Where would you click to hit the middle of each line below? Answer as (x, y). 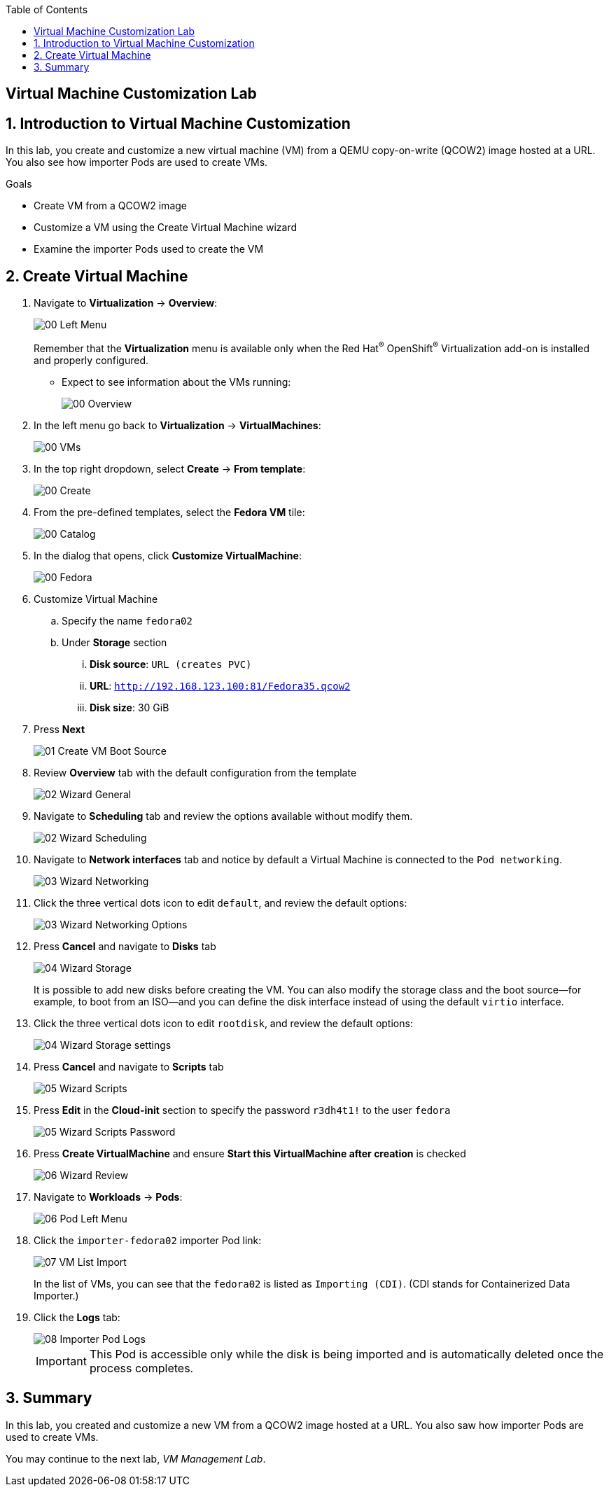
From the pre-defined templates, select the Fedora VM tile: (169, 512)
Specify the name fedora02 (127, 620)
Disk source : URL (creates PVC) (171, 664)
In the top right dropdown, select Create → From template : (170, 468)
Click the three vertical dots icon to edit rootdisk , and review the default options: (223, 1023)
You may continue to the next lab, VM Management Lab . (136, 1458)
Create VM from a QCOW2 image (110, 206)
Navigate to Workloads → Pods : (108, 1197)
